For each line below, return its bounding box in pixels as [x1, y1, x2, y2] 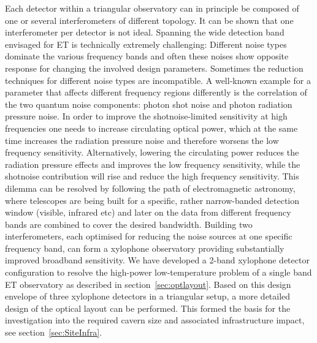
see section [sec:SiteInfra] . [5, 326, 102, 339]
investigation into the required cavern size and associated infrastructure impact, [5, 314, 305, 326]
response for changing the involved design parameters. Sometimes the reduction [5, 61, 304, 74]
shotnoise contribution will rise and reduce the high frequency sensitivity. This [5, 170, 299, 183]
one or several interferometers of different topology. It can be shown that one [5, 13, 294, 26]
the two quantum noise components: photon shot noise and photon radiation [5, 97, 292, 110]
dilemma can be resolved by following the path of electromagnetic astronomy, [5, 181, 296, 194]
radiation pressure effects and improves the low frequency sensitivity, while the [5, 157, 300, 170]
